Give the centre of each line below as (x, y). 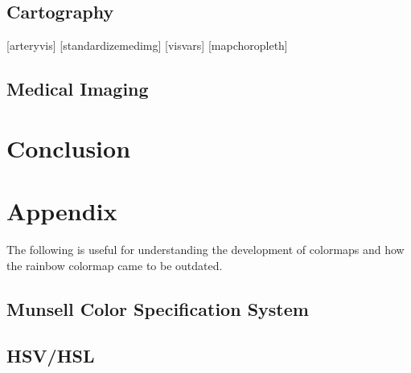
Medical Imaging (78, 89)
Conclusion (69, 148)
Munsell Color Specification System (158, 308)
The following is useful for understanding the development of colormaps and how (205, 250)
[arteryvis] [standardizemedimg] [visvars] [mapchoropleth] (147, 45)
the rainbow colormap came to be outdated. (115, 265)
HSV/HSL (51, 356)
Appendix (62, 211)
